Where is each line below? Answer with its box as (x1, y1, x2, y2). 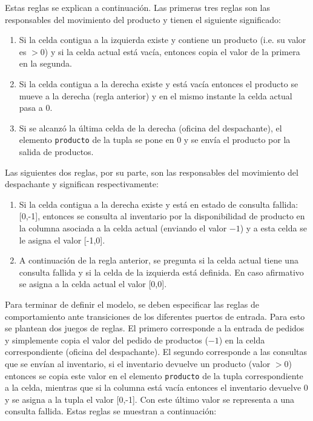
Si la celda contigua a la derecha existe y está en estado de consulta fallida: (19, 197, 298, 210)
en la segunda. (19, 57, 72, 70)
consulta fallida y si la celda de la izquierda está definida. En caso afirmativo (19, 265, 304, 278)
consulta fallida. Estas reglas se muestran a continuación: (5, 405, 217, 417)
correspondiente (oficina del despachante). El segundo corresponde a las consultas (5, 345, 308, 358)
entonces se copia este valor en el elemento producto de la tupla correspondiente (5, 369, 303, 382)
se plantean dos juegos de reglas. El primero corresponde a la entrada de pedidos (5, 322, 305, 334)
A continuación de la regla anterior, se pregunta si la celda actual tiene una (19, 254, 298, 267)
